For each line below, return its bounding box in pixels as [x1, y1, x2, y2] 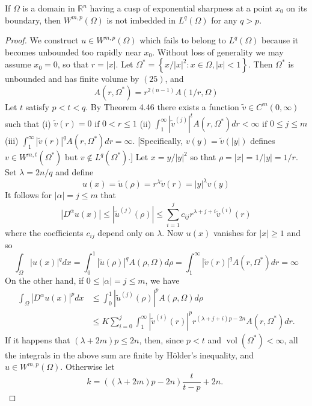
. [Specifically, [132, 134, 183, 147]
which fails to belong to [139, 34, 226, 46]
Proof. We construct [5, 34, 79, 46]
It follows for [5, 189, 52, 201]
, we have [145, 274, 180, 287]
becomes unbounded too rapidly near [5, 45, 141, 58]
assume [5, 58, 31, 70]
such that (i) [5, 117, 51, 130]
